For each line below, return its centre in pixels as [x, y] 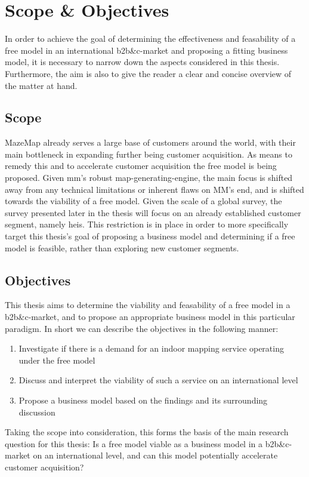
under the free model [57, 360]
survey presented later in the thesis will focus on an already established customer [153, 212]
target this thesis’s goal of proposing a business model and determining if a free [150, 236]
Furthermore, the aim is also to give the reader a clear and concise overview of [148, 73]
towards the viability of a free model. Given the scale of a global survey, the [143, 201]
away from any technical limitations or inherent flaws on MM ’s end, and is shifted [154, 189]
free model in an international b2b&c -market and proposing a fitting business [146, 50]
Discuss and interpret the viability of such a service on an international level [158, 380]
